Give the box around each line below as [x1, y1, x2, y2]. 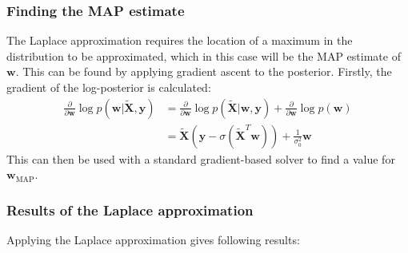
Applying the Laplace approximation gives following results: [6, 231, 300, 248]
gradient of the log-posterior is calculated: [6, 79, 211, 95]
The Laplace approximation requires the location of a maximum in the [6, 32, 353, 49]
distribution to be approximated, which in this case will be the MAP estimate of [6, 47, 401, 64]
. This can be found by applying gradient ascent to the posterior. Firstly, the [15, 63, 392, 80]
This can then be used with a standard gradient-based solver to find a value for [6, 150, 395, 167]
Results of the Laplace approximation [6, 200, 254, 219]
